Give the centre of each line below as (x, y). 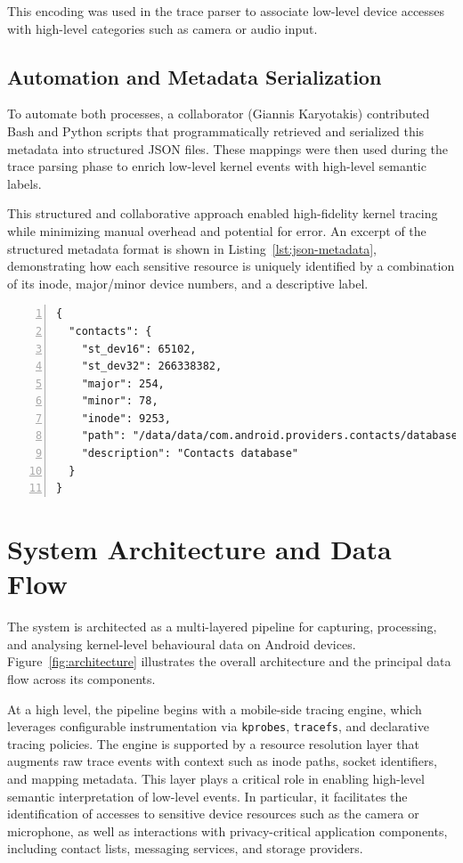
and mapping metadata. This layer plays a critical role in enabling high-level (216, 778)
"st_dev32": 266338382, (152, 366)
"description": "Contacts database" (190, 454)
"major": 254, (123, 383)
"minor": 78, (120, 401)
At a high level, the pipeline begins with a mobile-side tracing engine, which (215, 708)
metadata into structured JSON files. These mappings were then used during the (228, 148)
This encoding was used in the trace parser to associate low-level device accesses (226, 11)
